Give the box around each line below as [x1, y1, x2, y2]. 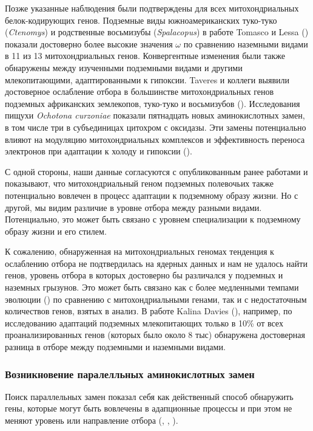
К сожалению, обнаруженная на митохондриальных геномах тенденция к [5, 245, 274, 258]
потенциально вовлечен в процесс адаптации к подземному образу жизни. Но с [5, 188, 298, 201]
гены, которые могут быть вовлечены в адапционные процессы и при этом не [5, 402, 292, 415]
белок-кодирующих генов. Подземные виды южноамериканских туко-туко [5, 13, 277, 26]
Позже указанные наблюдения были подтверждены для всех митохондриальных [5, 2, 299, 14]
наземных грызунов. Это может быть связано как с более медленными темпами [5, 281, 299, 294]
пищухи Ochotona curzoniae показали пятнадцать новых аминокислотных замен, [5, 109, 305, 122]
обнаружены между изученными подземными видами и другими [5, 61, 243, 74]
